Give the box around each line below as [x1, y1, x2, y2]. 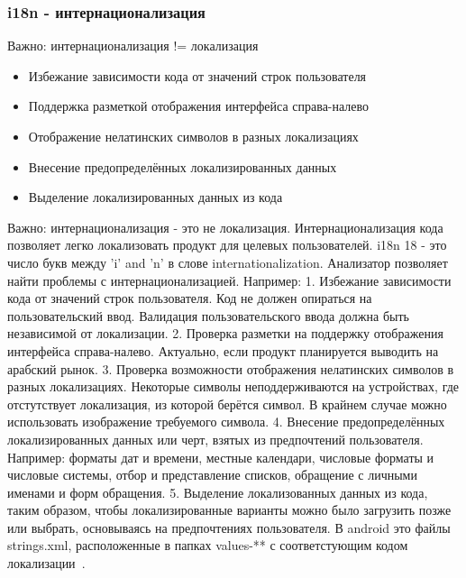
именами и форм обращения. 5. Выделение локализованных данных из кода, [7, 482, 428, 501]
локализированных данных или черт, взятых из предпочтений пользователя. [7, 429, 424, 448]
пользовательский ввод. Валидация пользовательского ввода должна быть [7, 306, 409, 325]
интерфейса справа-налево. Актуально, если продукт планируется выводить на [7, 341, 439, 360]
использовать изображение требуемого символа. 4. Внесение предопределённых [7, 412, 445, 431]
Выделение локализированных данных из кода [28, 188, 283, 206]
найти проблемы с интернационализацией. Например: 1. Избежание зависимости [7, 271, 452, 289]
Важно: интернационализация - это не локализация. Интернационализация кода [7, 217, 443, 236]
